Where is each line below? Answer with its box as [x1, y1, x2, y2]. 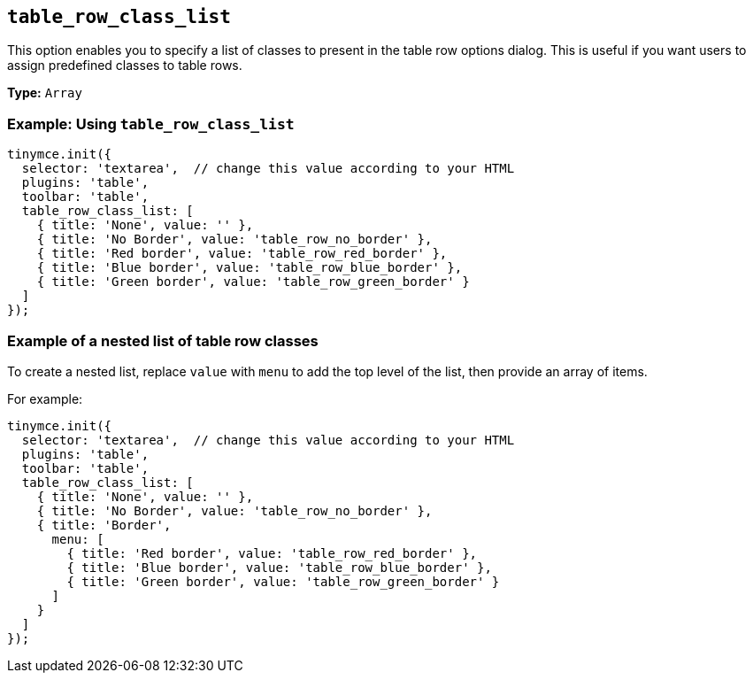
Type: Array [7, 85, 82, 101]
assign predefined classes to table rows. [7, 58, 242, 73]
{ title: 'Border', [36, 517, 172, 532]
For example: [7, 390, 83, 406]
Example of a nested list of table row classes [7, 331, 319, 350]
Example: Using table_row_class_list [7, 114, 295, 133]
